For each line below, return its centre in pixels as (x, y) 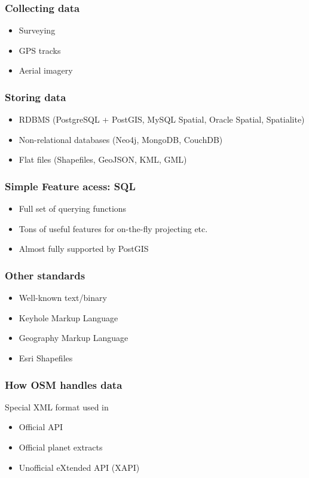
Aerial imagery (46, 70)
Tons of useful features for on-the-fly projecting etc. (113, 228)
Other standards (45, 275)
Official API (41, 427)
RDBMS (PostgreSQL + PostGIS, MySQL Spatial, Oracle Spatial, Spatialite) (162, 119)
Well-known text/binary (63, 298)
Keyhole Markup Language (68, 317)
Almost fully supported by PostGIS (84, 249)
